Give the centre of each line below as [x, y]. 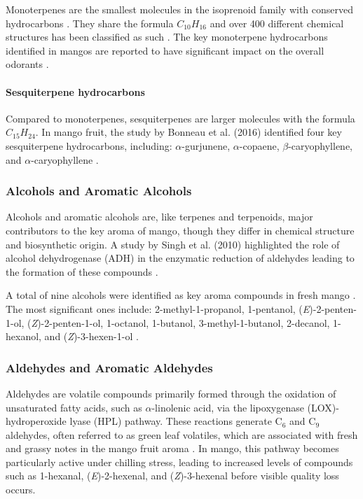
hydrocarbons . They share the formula [90, 23]
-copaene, [259, 145]
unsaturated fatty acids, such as [74, 407]
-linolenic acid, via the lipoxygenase [228, 407]
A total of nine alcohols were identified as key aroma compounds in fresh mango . [181, 295]
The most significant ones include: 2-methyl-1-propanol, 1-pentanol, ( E [158, 308]
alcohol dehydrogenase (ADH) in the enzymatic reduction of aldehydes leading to [180, 258]
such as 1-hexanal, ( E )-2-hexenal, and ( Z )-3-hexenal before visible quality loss [172, 476]
